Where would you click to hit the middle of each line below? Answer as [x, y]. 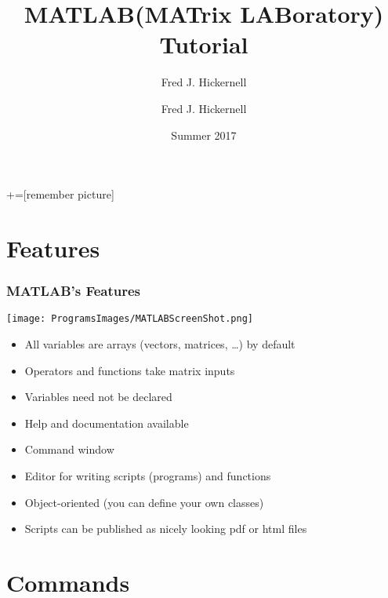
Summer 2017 [204, 135]
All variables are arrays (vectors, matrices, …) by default [160, 343]
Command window [69, 449]
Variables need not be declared [98, 397]
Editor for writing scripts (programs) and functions [148, 475]
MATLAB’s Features [74, 290]
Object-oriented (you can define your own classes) [144, 502]
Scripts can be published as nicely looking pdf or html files [166, 529]
